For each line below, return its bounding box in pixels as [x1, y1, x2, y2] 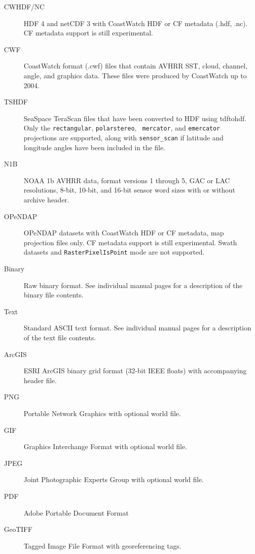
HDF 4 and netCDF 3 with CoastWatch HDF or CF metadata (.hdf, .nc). [24, 18, 248, 28]
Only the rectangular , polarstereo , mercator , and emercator [24, 123, 220, 133]
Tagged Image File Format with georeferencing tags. [24, 540, 182, 551]
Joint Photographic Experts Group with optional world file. [24, 474, 204, 485]
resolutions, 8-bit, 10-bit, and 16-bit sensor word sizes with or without [24, 185, 235, 195]
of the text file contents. [24, 332, 96, 343]
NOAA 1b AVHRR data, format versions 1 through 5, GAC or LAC [24, 175, 230, 185]
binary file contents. [24, 290, 84, 300]
